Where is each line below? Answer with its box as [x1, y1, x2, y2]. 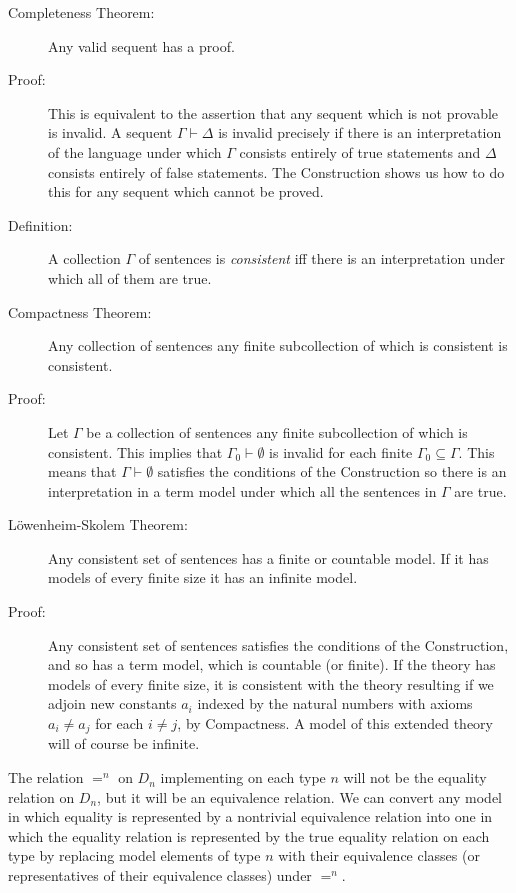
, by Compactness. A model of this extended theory [177, 713, 493, 734]
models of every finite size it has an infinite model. [48, 567, 358, 588]
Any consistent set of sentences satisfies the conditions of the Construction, [48, 634, 509, 655]
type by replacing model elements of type [8, 845, 261, 866]
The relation [8, 767, 84, 788]
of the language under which [48, 141, 222, 162]
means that [48, 461, 117, 482]
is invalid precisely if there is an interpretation [218, 122, 502, 143]
